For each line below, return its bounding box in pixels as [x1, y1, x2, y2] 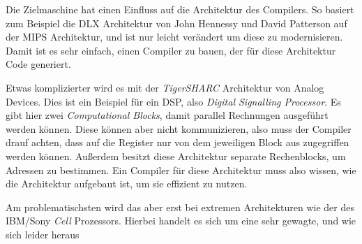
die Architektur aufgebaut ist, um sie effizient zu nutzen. [6, 176, 248, 191]
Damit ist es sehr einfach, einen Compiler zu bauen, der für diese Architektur [6, 43, 336, 57]
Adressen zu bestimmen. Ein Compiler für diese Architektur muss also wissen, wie [6, 162, 356, 177]
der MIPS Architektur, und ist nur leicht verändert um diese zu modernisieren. [6, 29, 343, 44]
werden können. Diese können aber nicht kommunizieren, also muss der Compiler [6, 121, 352, 136]
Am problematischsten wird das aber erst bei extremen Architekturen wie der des [6, 199, 354, 214]
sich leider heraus [6, 227, 80, 241]
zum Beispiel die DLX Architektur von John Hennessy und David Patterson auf [6, 15, 347, 30]
